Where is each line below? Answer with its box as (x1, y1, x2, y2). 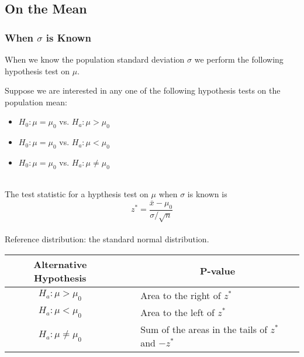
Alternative (33, 257, 87, 271)
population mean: (5, 95, 67, 108)
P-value (200, 264, 236, 278)
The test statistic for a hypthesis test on (5, 188, 148, 200)
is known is (187, 188, 227, 200)
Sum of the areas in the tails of (140, 322, 268, 336)
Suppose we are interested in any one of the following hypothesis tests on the (5, 84, 281, 97)
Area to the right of (140, 288, 221, 302)
